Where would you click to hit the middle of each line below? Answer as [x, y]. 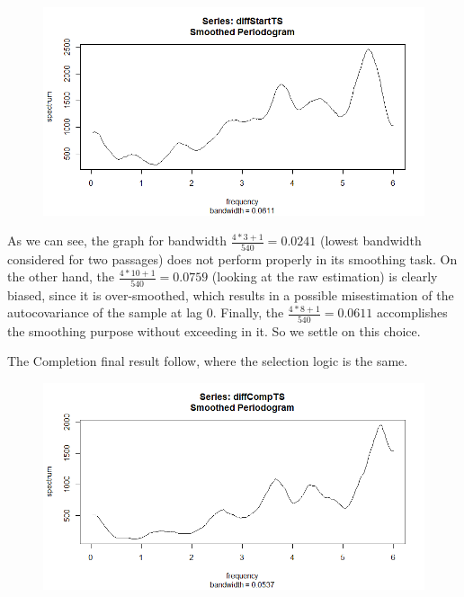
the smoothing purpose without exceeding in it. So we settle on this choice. [214, 330]
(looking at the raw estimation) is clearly [325, 276]
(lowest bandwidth [370, 241]
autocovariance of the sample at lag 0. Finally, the [146, 312]
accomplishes [412, 312]
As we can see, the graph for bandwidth [117, 241]
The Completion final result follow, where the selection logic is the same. [208, 361]
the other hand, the [61, 276]
